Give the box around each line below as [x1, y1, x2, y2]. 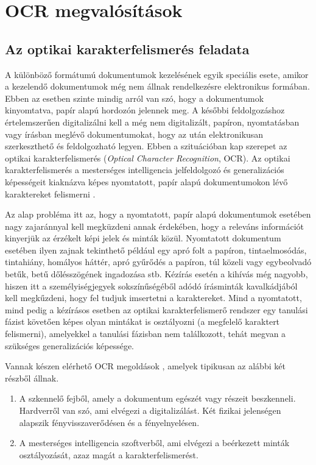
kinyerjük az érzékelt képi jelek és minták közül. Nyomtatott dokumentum [5, 232, 281, 244]
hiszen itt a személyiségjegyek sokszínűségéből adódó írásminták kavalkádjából [5, 279, 298, 292]
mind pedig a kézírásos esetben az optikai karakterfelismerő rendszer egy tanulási [5, 303, 308, 316]
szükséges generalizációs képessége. [5, 339, 134, 352]
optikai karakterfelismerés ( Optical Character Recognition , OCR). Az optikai [5, 151, 290, 164]
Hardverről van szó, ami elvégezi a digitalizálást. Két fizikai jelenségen [19, 404, 281, 417]
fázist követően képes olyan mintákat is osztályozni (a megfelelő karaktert [5, 315, 280, 328]
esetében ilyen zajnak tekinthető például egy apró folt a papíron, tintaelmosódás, [5, 243, 307, 256]
